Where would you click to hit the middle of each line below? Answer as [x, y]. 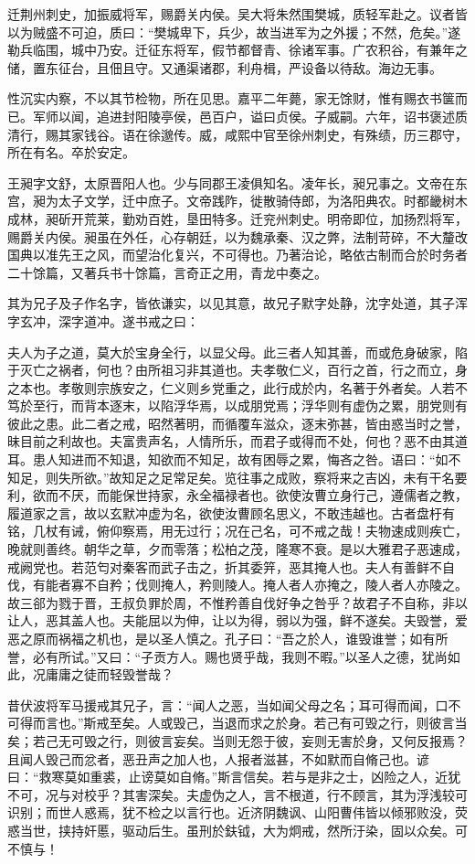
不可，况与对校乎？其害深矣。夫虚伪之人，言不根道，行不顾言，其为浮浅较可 [237, 794]
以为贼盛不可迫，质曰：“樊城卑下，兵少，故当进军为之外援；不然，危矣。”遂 [234, 32]
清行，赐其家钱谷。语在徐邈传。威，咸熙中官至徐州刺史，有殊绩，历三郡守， [237, 134]
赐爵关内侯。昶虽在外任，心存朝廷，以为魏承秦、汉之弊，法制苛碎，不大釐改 [237, 236]
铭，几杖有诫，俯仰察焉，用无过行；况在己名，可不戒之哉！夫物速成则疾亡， [237, 531]
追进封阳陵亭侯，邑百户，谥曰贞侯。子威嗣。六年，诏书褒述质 [282, 116]
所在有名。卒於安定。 [71, 152]
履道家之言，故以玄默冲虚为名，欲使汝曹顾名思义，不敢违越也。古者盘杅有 [231, 512]
